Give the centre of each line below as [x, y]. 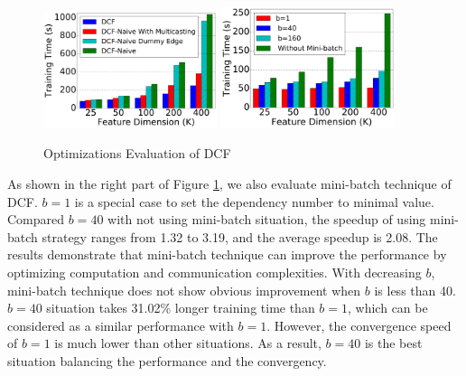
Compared [36, 219]
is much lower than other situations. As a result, [188, 343]
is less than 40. [415, 290]
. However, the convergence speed [359, 325]
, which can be [388, 308]
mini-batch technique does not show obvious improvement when [184, 290]
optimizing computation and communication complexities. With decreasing [214, 273]
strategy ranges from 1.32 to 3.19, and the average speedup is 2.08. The [240, 236]
